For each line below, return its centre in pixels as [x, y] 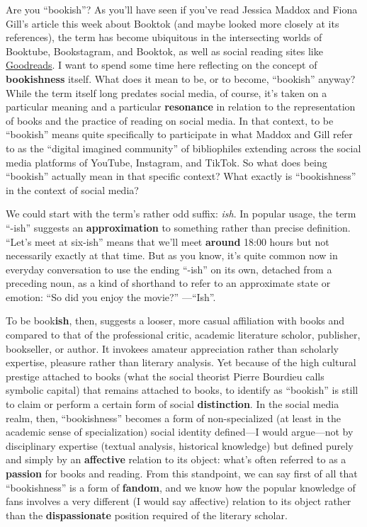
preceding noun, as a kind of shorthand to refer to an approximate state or [168, 283]
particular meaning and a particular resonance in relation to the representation [181, 107]
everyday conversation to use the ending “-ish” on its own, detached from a [169, 269]
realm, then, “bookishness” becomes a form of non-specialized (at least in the [174, 418]
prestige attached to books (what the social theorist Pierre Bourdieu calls [165, 376]
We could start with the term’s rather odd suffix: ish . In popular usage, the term [181, 214]
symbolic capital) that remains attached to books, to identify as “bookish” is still [182, 390]
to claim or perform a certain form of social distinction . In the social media [173, 404]
